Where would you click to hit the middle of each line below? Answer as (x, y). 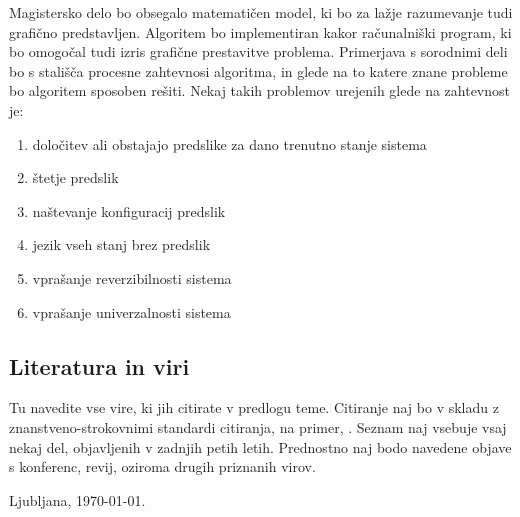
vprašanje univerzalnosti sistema (131, 311)
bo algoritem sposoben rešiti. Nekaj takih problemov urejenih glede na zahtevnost (259, 90)
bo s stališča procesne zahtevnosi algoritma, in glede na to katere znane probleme (258, 70)
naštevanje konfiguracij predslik (129, 210)
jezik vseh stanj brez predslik (121, 244)
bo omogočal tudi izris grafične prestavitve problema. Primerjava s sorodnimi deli (258, 51)
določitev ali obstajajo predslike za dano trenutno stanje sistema (229, 143)
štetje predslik (75, 177)
